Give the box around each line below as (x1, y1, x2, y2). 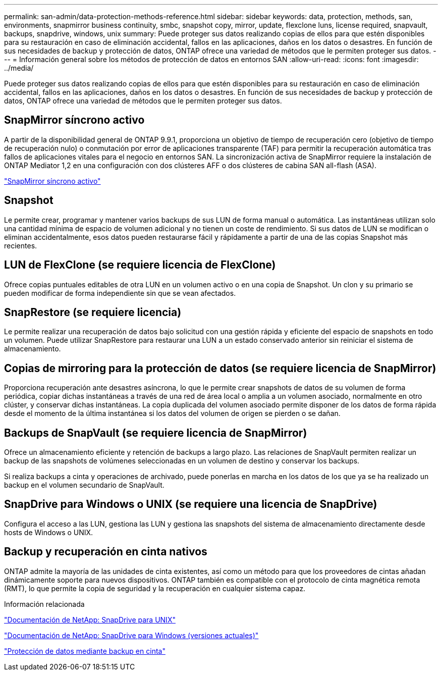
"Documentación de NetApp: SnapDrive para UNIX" (4, 615, 176, 624)
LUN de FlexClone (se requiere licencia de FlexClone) (4, 258, 276, 272)
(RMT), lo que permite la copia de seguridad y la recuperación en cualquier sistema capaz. (4, 584, 306, 593)
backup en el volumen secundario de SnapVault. (4, 481, 164, 490)
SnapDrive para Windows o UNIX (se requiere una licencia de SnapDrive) (4, 498, 377, 511)
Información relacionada (4, 599, 85, 608)
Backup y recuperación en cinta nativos (4, 545, 207, 558)
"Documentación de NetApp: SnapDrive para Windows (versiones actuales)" (4, 631, 259, 640)
